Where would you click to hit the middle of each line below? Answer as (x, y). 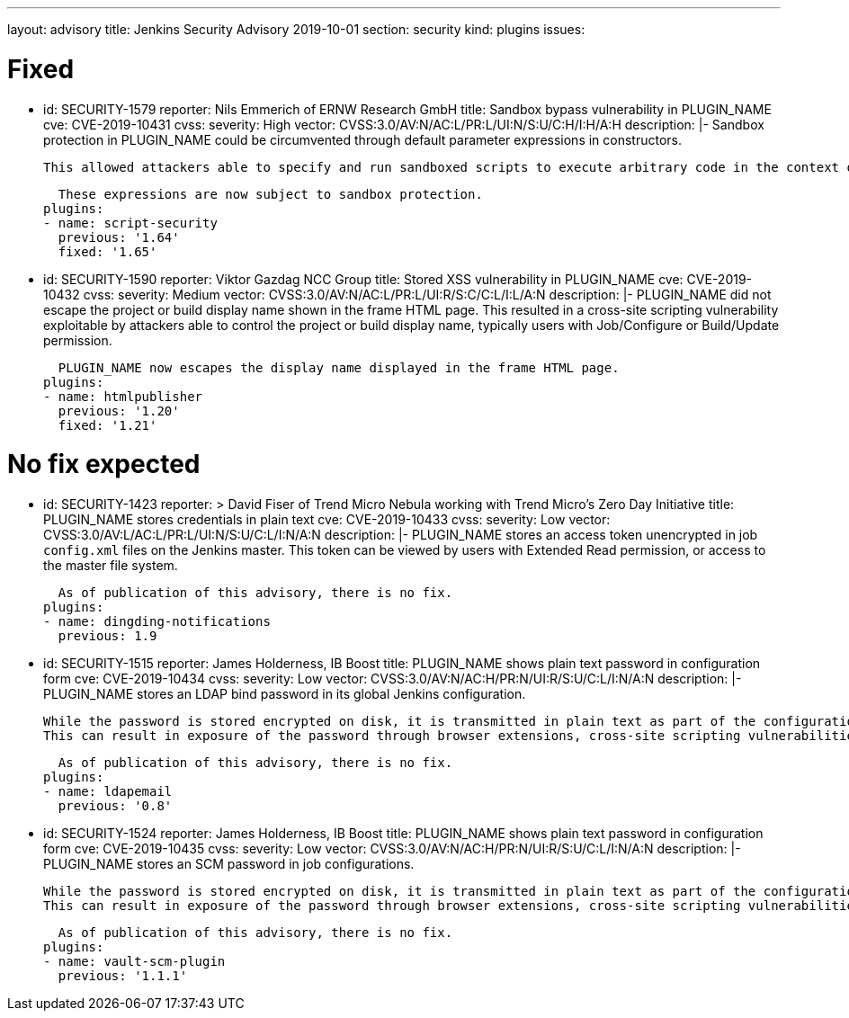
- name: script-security (130, 223)
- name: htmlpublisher (123, 396)
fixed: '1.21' (107, 425)
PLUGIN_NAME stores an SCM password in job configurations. (229, 864)
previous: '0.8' (115, 806)
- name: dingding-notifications (157, 621)
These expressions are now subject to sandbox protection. (270, 194)
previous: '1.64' (119, 237)
